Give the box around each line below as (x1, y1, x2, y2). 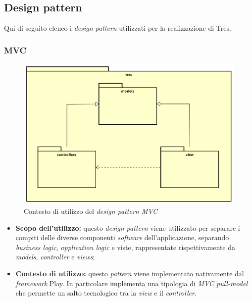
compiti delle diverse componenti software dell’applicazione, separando (15, 232, 229, 243)
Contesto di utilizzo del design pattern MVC (24, 205, 158, 216)
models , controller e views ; (15, 251, 95, 262)
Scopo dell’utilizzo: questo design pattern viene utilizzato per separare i (15, 222, 240, 233)
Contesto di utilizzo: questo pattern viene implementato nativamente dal (15, 268, 244, 278)
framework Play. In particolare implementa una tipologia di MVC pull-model (15, 278, 248, 288)
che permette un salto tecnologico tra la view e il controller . (15, 288, 197, 298)
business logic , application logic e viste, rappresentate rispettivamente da (15, 242, 236, 252)
